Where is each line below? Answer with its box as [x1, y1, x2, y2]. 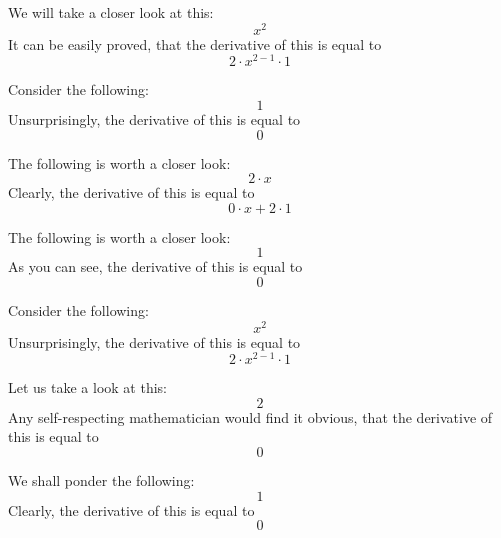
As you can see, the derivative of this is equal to [8, 256, 303, 277]
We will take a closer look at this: [8, 2, 214, 22]
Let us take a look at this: [8, 377, 167, 398]
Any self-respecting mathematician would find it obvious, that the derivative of [8, 406, 493, 427]
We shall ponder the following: [8, 470, 195, 491]
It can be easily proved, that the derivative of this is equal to [8, 33, 382, 54]
